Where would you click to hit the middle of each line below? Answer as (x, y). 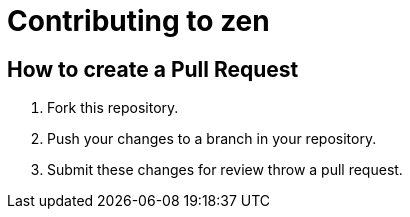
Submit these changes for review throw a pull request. (225, 170)
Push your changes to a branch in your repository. (212, 139)
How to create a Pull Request (153, 69)
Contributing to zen (138, 21)
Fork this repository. (113, 108)
